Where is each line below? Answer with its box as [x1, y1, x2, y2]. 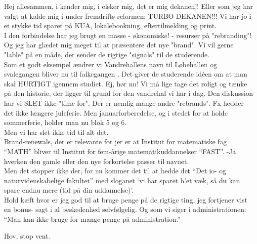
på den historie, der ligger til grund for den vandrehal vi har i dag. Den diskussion [4, 88, 253, 98]
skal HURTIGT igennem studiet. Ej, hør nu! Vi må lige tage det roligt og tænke [4, 78, 247, 88]
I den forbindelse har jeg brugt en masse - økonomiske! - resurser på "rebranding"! [4, 30, 252, 40]
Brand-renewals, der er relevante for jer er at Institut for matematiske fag [4, 136, 227, 147]
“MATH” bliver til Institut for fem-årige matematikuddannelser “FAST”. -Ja [4, 146, 236, 156]
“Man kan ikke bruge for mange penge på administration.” [4, 214, 181, 224]
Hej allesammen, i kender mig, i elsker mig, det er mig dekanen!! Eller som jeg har [4, 1, 253, 11]
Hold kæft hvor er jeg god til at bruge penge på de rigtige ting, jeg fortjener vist [4, 194, 248, 204]
